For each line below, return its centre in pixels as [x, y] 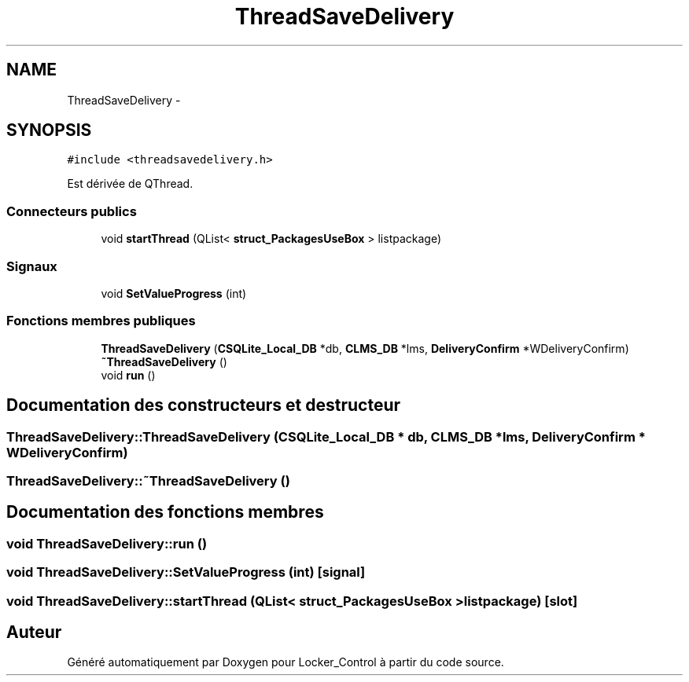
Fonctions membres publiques [101, 321]
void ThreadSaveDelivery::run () [107, 543]
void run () [128, 375]
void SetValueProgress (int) [174, 293]
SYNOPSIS [49, 130]
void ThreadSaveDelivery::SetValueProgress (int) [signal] [186, 572]
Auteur [34, 632]
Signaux [32, 266]
